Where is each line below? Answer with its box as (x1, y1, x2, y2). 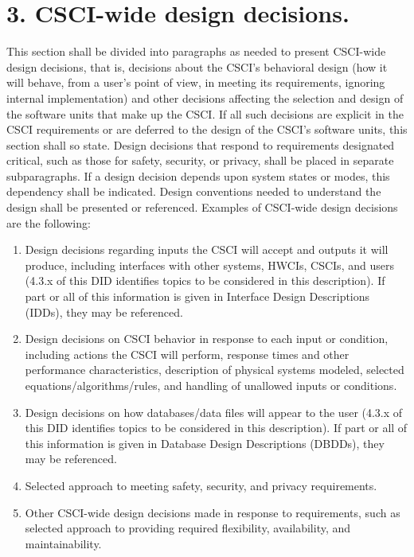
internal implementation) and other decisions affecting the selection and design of (6, 89, 404, 106)
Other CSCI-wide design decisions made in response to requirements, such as (25, 504, 400, 520)
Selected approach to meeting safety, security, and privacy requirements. (25, 477, 377, 493)
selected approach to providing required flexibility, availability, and (25, 520, 351, 536)
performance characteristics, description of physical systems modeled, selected (25, 361, 404, 378)
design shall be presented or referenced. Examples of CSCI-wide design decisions (6, 199, 398, 216)
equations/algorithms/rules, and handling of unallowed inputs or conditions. (25, 377, 397, 393)
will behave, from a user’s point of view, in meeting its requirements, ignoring (6, 74, 385, 91)
